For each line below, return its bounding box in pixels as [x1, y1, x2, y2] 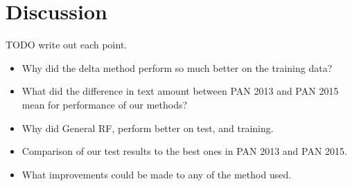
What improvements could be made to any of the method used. [21, 167, 292, 181]
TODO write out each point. [6, 37, 127, 52]
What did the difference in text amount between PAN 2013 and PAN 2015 [21, 84, 339, 98]
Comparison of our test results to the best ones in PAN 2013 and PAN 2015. [21, 144, 347, 158]
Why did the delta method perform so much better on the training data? [21, 60, 333, 75]
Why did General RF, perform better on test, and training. [21, 120, 274, 135]
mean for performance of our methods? [21, 97, 188, 111]
